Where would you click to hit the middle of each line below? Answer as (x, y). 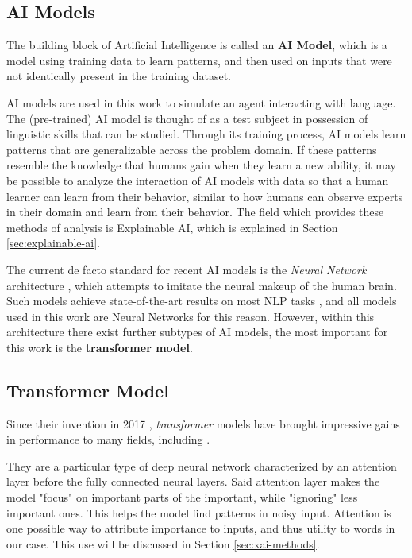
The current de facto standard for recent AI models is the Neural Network (187, 269)
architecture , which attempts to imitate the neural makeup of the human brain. (202, 285)
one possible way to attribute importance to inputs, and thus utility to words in (201, 528)
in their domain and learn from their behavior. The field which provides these (195, 212)
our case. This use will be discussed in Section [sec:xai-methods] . (163, 543)
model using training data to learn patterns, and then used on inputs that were (199, 60)
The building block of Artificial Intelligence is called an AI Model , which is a (197, 45)
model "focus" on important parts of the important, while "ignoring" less (182, 497)
